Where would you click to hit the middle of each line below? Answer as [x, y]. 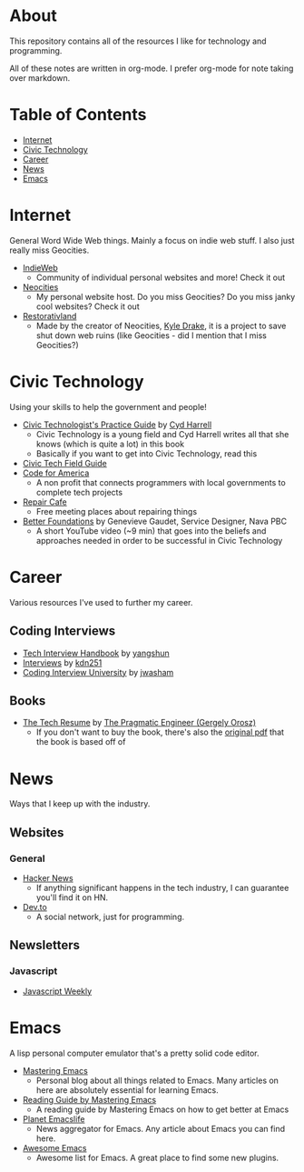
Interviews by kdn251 [62, 662]
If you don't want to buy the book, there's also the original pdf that [160, 732]
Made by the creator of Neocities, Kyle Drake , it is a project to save [161, 326]
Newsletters [44, 945]
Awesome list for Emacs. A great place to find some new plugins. [157, 1157]
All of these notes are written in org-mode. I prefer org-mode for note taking [152, 68]
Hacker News [48, 877]
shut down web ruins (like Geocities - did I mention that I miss [152, 335]
